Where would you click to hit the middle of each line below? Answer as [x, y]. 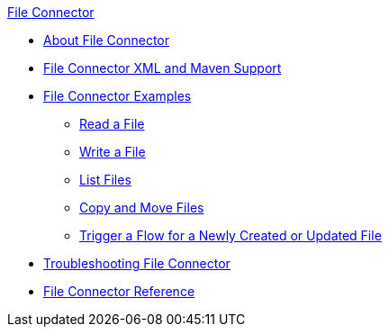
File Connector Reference [119, 291]
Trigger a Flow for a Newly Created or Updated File [231, 235]
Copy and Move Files [142, 208]
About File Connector [106, 40]
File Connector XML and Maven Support [163, 68]
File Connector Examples [118, 96]
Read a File [112, 124]
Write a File [113, 152]
